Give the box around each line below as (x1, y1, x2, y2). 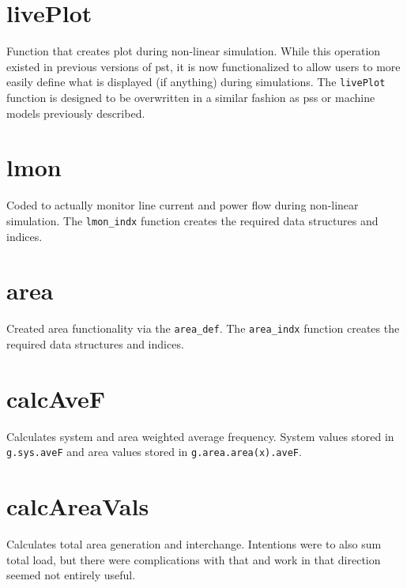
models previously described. (6, 104, 145, 121)
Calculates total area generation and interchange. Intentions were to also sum (6, 536, 382, 552)
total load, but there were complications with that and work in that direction (6, 551, 381, 567)
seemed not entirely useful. (6, 567, 136, 583)
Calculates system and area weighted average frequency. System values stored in (6, 428, 394, 444)
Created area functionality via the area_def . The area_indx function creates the (6, 320, 400, 337)
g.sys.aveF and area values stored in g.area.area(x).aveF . (6, 443, 302, 460)
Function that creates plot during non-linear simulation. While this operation (6, 43, 381, 59)
